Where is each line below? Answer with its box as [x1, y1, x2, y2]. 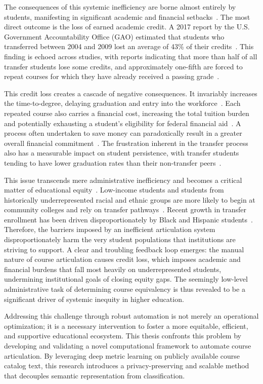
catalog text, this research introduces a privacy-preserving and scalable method [4, 360, 249, 371]
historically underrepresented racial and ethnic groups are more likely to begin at [4, 194, 255, 205]
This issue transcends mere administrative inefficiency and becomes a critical [4, 174, 242, 185]
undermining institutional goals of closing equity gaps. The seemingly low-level [4, 274, 248, 284]
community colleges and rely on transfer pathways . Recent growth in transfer [4, 204, 247, 215]
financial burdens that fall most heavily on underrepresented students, [4, 263, 222, 274]
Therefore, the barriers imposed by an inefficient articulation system [4, 224, 215, 235]
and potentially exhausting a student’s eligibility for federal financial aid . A [4, 118, 241, 128]
